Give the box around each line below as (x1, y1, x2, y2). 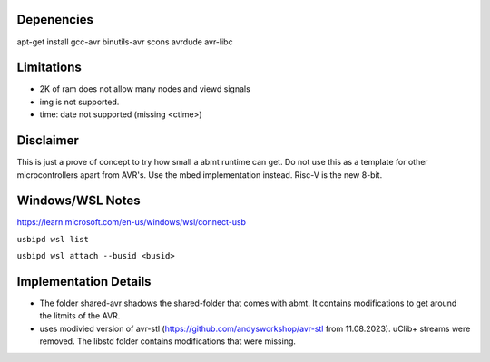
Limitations (16, 60, 82, 75)
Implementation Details (16, 274, 152, 289)
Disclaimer (16, 132, 79, 149)
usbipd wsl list (16, 234, 90, 244)
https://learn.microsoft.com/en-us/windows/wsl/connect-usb (16, 217, 247, 228)
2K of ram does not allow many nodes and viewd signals (39, 83, 251, 94)
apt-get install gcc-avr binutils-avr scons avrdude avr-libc (16, 36, 233, 47)
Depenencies (16, 12, 94, 27)
